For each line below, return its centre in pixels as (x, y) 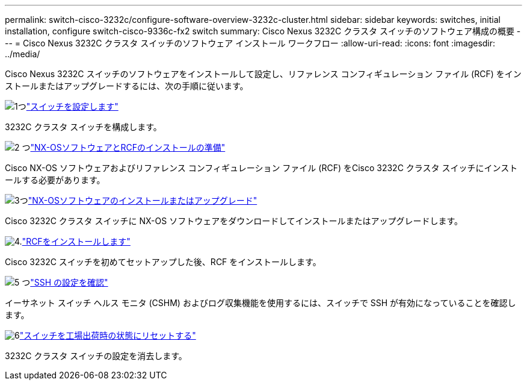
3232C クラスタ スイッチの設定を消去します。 (96, 356)
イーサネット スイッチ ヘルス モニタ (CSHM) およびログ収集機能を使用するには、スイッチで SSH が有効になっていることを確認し (260, 303)
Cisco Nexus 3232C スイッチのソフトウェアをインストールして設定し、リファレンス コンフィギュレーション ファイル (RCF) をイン (263, 74)
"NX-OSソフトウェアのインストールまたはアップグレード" (143, 200)
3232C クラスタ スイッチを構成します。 (83, 127)
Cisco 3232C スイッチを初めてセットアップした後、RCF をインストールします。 (163, 262)
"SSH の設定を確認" (69, 282)
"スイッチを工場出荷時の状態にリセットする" (108, 335)
